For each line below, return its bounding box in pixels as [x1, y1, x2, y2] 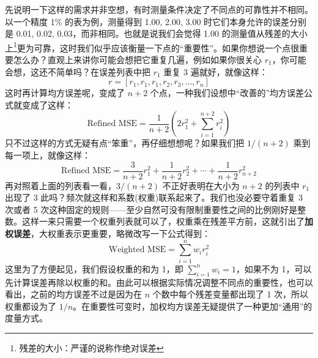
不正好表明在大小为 [162, 179, 240, 192]
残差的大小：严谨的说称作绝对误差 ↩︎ [19, 341, 164, 354]
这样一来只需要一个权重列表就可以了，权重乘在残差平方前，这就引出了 [21, 215, 305, 228]
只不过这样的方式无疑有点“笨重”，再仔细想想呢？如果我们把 [5, 136, 245, 149]
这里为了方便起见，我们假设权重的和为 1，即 [5, 262, 183, 275]
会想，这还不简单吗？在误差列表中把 [5, 65, 150, 78]
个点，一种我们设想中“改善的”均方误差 [150, 86, 305, 99]
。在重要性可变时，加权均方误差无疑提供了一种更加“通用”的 [73, 299, 312, 312]
